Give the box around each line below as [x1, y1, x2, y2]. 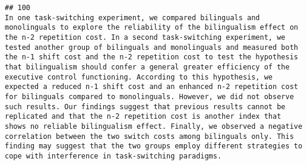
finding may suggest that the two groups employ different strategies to [5, 142, 303, 151]
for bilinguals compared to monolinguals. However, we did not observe [5, 92, 294, 101]
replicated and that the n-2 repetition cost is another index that [5, 112, 281, 121]
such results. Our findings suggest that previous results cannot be [5, 102, 286, 111]
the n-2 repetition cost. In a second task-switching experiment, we [5, 33, 286, 42]
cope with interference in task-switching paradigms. [5, 151, 222, 160]
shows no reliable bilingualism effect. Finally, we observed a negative [5, 122, 303, 131]
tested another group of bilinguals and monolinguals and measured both [5, 43, 298, 52]
